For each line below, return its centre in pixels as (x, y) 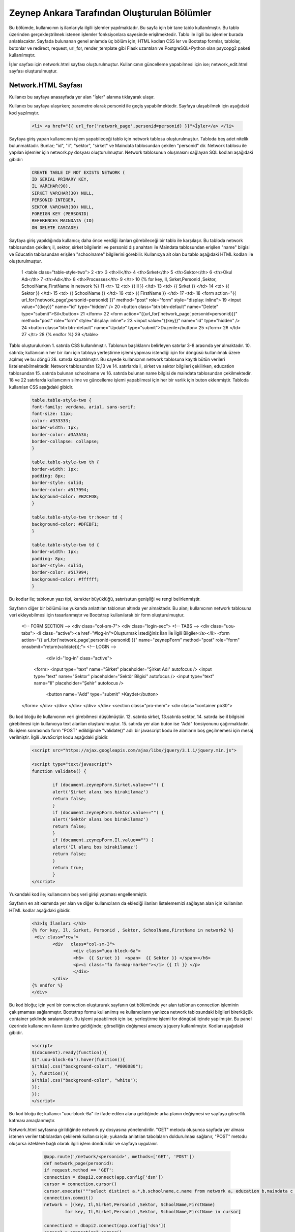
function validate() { (59, 771)
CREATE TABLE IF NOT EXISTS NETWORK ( (78, 172)
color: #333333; (51, 421)
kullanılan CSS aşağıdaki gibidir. (41, 387)
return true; (68, 868)
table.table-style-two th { (65, 462)
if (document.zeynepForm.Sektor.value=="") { (108, 812)
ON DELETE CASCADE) (55, 227)
